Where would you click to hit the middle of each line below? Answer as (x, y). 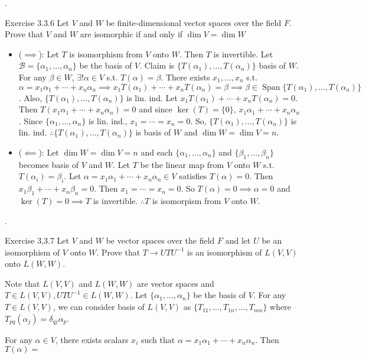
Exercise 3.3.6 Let (37, 22)
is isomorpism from (187, 200)
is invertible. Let (243, 54)
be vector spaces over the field (160, 240)
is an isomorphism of (224, 252)
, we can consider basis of (99, 307)
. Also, (30, 97)
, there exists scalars (92, 339)
